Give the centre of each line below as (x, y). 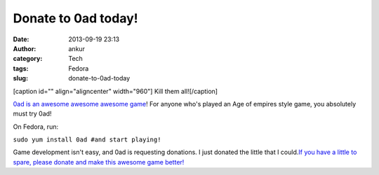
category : (28, 59)
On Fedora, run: (36, 127)
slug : (20, 78)
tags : (21, 68)
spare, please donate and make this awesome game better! (99, 162)
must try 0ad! (32, 114)
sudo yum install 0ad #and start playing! (87, 140)
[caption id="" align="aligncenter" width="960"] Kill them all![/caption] (115, 91)
